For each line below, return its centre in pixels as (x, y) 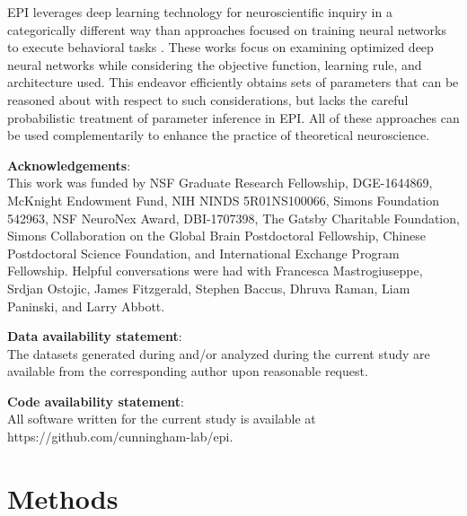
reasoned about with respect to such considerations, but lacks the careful (208, 99)
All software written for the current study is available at (162, 419)
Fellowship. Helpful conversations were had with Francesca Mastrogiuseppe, (215, 271)
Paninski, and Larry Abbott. (86, 306)
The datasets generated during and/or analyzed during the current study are (219, 353)
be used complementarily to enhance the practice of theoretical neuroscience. (219, 135)
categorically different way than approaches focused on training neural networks (227, 29)
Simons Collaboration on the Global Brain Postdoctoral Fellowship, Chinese (216, 236)
